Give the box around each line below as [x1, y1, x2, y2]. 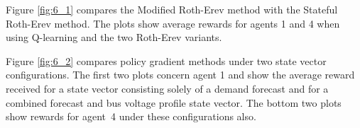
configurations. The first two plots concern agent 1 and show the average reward [6, 67, 355, 82]
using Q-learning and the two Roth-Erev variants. [6, 30, 222, 45]
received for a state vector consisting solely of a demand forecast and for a [6, 81, 329, 95]
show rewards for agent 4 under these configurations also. [6, 109, 256, 124]
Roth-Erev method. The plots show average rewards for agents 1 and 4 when [6, 16, 340, 30]
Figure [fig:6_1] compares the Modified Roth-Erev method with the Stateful [6, 2, 338, 16]
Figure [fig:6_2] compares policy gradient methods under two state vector [6, 53, 327, 68]
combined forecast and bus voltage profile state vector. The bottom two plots [6, 95, 342, 110]
